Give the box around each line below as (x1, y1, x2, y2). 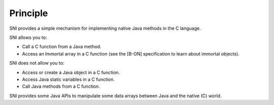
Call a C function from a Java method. (22, 43, 101, 50)
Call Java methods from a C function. (22, 83, 100, 89)
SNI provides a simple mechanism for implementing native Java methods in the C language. (9, 25, 201, 31)
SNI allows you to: (9, 34, 47, 40)
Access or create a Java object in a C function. (22, 69, 120, 75)
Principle (9, 8, 48, 19)
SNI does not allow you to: (9, 60, 64, 66)
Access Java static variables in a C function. (22, 76, 115, 82)
